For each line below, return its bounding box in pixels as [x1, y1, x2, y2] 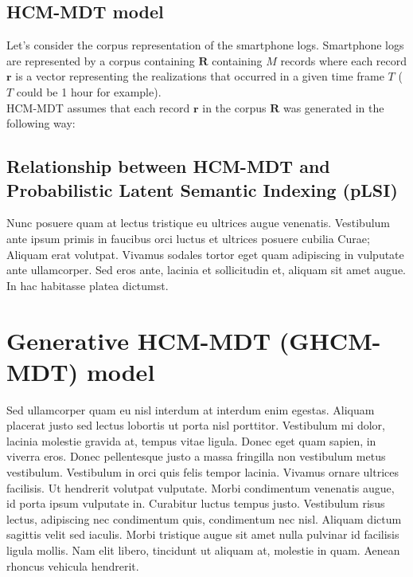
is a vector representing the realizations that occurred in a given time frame [15, 68, 384, 84]
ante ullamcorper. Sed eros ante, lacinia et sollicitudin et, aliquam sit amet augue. [6, 261, 407, 278]
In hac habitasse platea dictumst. [6, 277, 169, 293]
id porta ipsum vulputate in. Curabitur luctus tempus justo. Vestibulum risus [6, 495, 385, 512]
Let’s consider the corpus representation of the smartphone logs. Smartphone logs [6, 37, 404, 53]
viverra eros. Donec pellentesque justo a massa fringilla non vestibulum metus [6, 448, 386, 465]
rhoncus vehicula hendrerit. [6, 557, 139, 574]
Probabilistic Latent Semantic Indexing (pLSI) [6, 177, 398, 202]
